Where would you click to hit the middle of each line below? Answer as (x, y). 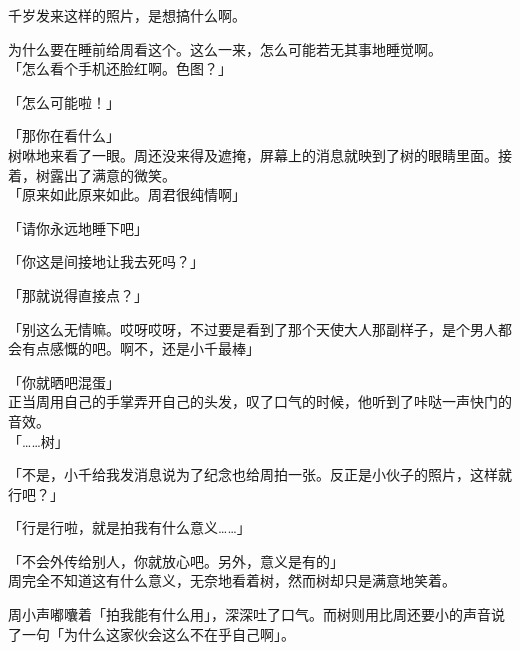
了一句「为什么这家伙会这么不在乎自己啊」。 (151, 633)
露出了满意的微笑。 (112, 174)
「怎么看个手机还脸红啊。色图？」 (120, 68)
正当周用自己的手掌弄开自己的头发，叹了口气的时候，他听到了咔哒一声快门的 (260, 401)
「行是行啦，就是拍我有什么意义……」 (129, 527)
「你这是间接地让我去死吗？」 (106, 261)
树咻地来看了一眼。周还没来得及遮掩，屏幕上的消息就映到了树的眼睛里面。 (253, 154)
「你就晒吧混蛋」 (64, 381)
